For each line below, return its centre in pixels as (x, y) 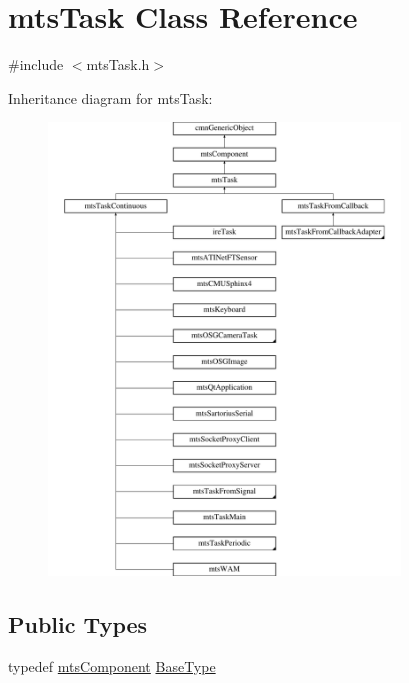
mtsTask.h (118, 64)
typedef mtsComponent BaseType (112, 665)
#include (36, 64)
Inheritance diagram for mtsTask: (110, 97)
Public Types (78, 623)
